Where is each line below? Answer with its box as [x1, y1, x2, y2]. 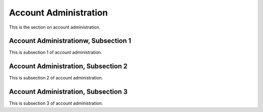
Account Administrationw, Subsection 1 [9, 37, 131, 45]
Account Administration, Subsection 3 [9, 88, 128, 96]
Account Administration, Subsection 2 [9, 62, 128, 70]
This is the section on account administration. [9, 24, 101, 30]
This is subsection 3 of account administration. [9, 100, 103, 106]
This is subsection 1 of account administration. [9, 49, 102, 55]
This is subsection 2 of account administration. [9, 75, 103, 81]
